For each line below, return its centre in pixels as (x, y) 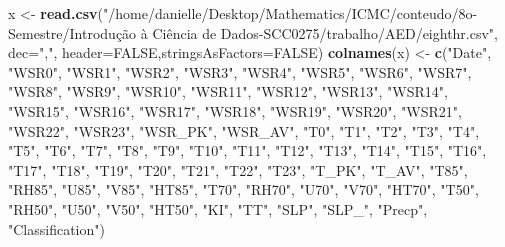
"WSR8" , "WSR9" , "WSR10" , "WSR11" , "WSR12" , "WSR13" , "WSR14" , (228, 91)
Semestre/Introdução (72, 32)
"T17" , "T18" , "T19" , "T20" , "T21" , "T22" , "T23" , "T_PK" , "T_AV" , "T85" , (238, 169)
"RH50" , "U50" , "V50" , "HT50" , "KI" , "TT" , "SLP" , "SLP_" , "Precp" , (218, 208)
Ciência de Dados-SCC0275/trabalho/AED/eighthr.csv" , (325, 32)
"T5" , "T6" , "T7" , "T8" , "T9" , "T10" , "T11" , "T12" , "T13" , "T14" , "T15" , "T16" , (247, 150)
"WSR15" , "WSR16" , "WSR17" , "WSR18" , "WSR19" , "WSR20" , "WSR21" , (235, 110)
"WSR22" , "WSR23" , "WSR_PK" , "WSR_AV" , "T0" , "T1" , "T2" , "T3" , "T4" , (244, 130)
